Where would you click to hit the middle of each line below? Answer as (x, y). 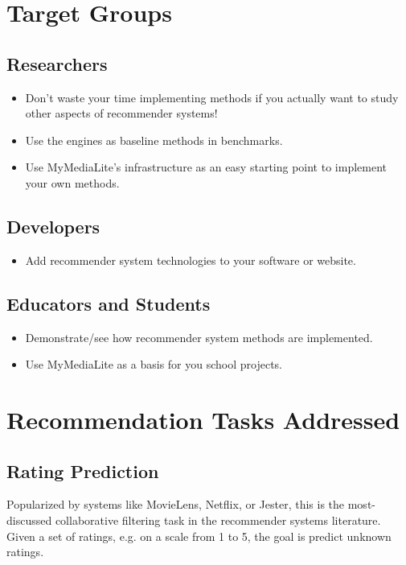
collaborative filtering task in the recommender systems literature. (218, 520)
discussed (29, 520)
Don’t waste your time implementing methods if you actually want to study (212, 97)
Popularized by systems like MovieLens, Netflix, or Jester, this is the (176, 504)
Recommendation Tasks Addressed (203, 419)
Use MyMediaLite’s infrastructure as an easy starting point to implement (206, 167)
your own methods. (72, 182)
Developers (53, 226)
